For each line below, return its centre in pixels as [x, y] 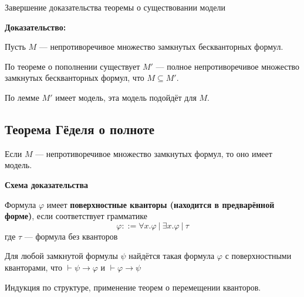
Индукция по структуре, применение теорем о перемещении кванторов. [133, 287]
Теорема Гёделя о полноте [80, 129]
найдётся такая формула [172, 256]
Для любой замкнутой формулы [61, 256]
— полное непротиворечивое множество [228, 66]
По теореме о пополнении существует [72, 66]
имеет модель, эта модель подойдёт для [126, 97]
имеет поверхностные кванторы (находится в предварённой [161, 204]
